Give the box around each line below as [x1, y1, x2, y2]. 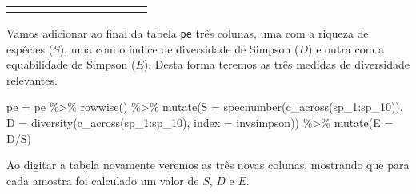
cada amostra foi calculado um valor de [6, 172, 199, 188]
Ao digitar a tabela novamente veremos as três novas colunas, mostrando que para [6, 156, 410, 173]
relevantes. [6, 71, 58, 88]
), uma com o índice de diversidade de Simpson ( [59, 40, 299, 57]
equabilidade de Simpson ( [6, 56, 136, 73]
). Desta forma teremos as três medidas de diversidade [143, 56, 410, 73]
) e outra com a [308, 40, 385, 57]
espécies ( [6, 40, 54, 57]
